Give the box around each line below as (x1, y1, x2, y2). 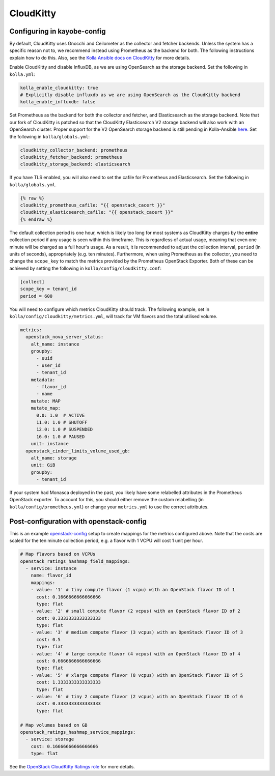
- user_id (36, 362, 61, 368)
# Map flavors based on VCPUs (20, 551, 96, 557)
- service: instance (25, 565, 77, 571)
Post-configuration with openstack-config (9, 517, 147, 526)
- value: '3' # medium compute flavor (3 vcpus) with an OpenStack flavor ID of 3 (31, 629, 243, 636)
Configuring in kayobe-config (9, 27, 106, 36)
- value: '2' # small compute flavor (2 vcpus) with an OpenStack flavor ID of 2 (31, 608, 240, 614)
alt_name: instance (31, 341, 80, 347)
